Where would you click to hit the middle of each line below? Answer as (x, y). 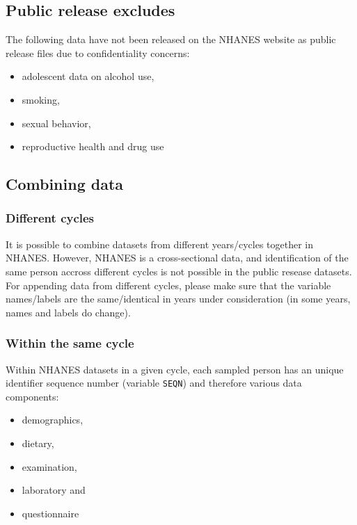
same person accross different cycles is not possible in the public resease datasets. (179, 271)
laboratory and (54, 490)
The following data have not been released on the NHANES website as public (171, 39)
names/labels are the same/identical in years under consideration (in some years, (178, 299)
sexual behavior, (56, 123)
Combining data (65, 184)
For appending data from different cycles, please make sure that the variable (168, 285)
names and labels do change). (68, 312)
